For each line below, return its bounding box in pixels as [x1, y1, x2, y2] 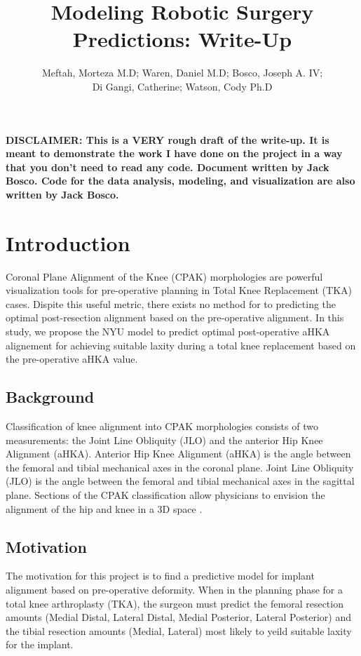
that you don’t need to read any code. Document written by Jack [6, 159, 329, 174]
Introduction [6, 228, 130, 257]
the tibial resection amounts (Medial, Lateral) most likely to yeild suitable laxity [6, 623, 352, 638]
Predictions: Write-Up [72, 25, 292, 53]
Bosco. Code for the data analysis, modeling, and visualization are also [6, 173, 355, 188]
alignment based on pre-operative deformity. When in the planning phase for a [6, 582, 343, 596]
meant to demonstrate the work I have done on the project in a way [6, 146, 343, 161]
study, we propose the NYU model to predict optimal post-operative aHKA [6, 323, 330, 338]
